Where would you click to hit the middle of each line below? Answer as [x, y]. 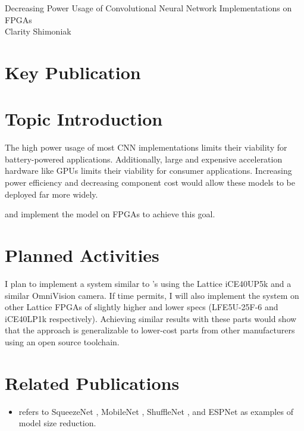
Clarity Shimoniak [38, 31]
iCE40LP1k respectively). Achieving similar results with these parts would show [151, 318]
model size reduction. [57, 423]
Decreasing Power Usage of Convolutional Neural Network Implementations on [148, 8]
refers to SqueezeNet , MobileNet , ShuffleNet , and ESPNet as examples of [156, 411]
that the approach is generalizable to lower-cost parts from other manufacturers [150, 330]
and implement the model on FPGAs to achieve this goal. [110, 214]
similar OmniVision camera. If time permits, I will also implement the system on [152, 295]
